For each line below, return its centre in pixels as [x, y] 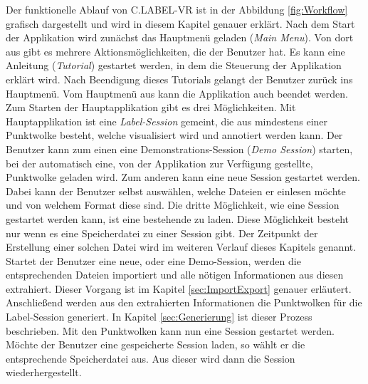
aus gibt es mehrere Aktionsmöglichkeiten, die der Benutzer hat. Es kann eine [175, 51]
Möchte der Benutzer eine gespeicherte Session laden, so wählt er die [156, 344]
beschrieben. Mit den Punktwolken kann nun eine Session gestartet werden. [170, 330]
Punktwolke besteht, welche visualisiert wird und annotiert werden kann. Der [174, 135]
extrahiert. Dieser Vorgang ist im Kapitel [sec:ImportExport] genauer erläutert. [179, 288]
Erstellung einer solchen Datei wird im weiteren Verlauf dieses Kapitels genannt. [181, 247]
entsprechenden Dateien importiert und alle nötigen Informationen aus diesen [175, 275]
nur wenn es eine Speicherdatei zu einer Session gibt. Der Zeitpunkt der [162, 233]
